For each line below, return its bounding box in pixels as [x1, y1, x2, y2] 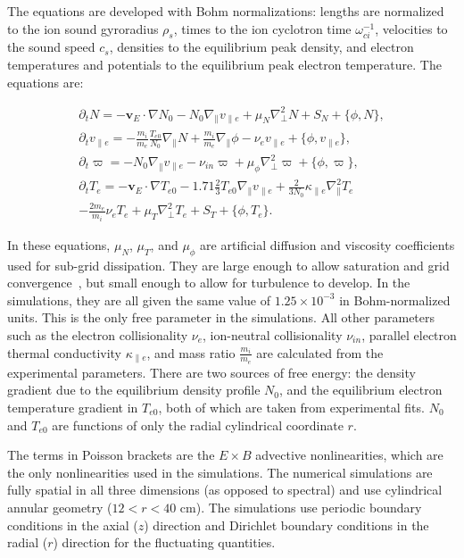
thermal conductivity [7, 343, 122, 362]
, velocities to [375, 19, 448, 37]
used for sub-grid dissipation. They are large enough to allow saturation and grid [7, 255, 450, 274]
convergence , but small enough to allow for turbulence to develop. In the [7, 273, 410, 292]
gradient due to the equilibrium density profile [7, 380, 261, 399]
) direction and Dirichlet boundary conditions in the [144, 515, 429, 534]
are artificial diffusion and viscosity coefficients [200, 235, 455, 254]
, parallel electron [361, 325, 457, 344]
